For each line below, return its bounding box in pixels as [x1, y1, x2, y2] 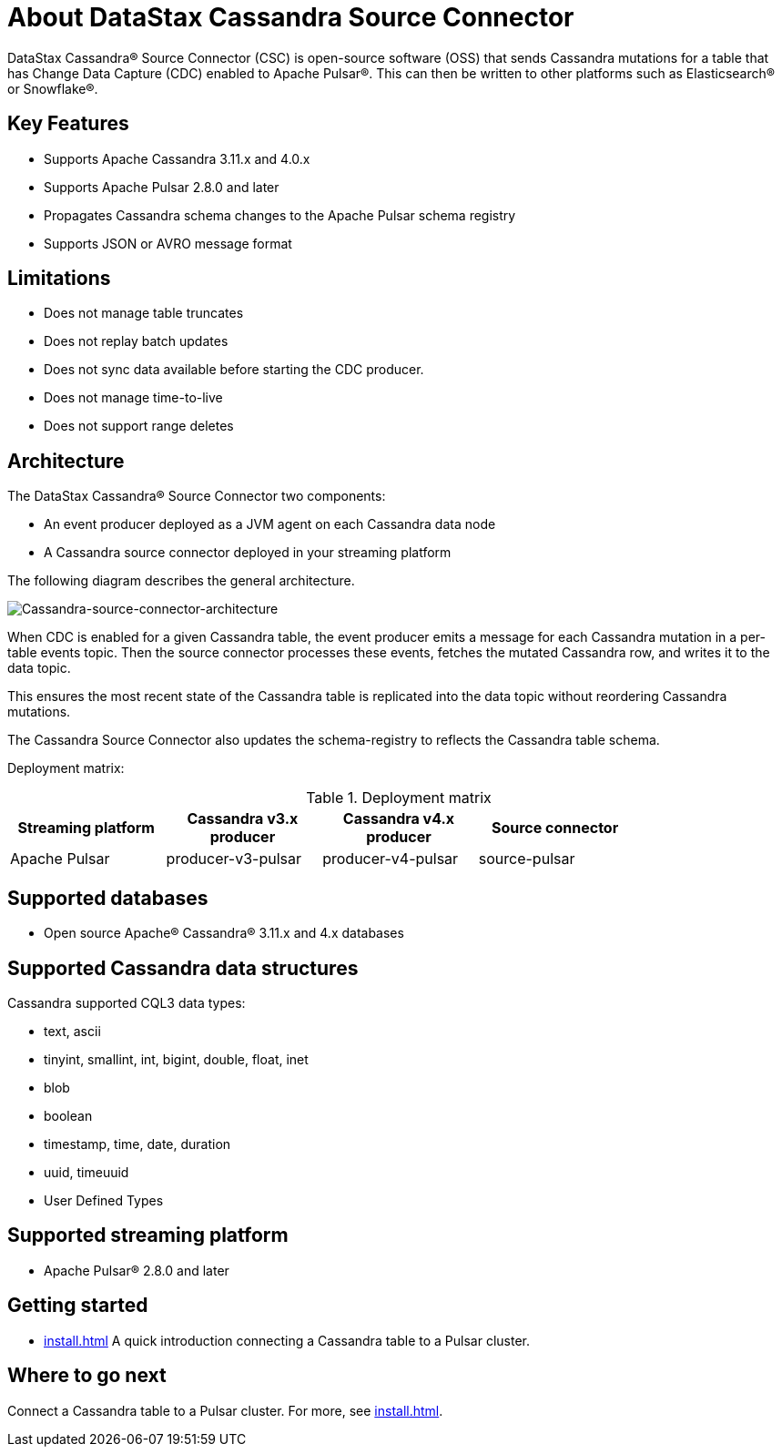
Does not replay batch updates [44, 333, 229, 350]
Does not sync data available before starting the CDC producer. [44, 361, 424, 378]
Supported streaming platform [7, 1224, 289, 1247]
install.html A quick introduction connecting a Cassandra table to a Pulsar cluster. [44, 1332, 530, 1348]
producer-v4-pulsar [322, 849, 459, 869]
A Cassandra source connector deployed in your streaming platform [44, 544, 452, 561]
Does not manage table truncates [44, 305, 244, 321]
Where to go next [7, 1364, 167, 1388]
